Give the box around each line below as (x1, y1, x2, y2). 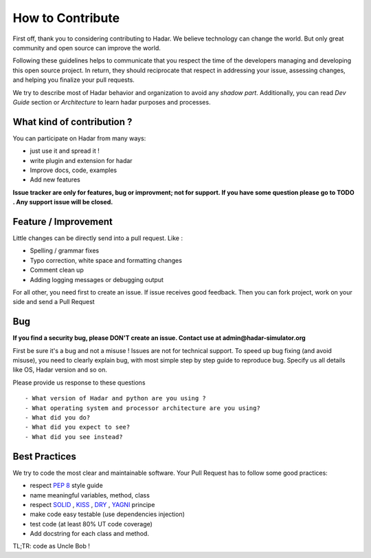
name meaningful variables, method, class (30, 491, 150, 499)
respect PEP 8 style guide (30, 482, 103, 490)
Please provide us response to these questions (12, 378, 146, 387)
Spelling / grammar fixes (30, 246, 100, 255)
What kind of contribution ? (12, 116, 133, 127)
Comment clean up (30, 266, 84, 275)
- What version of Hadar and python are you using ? (25, 394, 206, 403)
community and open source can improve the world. (12, 43, 161, 52)
